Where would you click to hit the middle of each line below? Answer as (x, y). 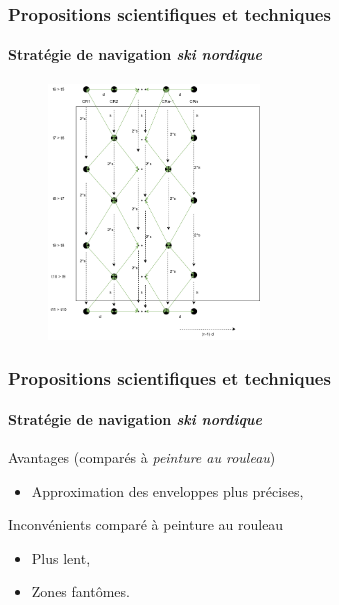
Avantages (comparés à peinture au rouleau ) (142, 456)
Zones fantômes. (80, 591)
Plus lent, (61, 557)
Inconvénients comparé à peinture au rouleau (146, 524)
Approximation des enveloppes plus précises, (167, 490)
